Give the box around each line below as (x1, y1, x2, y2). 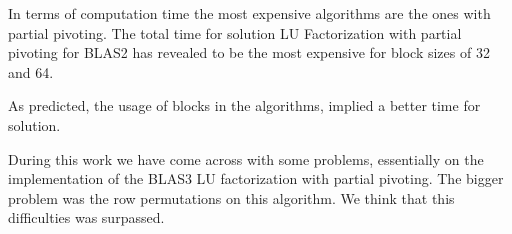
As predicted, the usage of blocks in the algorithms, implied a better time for (8, 95, 481, 116)
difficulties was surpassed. (8, 207, 165, 228)
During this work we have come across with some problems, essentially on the (8, 148, 484, 169)
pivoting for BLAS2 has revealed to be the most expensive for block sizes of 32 (8, 42, 490, 63)
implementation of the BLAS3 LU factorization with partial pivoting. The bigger (8, 168, 504, 189)
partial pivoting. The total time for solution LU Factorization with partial (8, 22, 462, 43)
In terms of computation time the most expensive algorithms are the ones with (8, 3, 491, 23)
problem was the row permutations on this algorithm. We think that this (8, 187, 455, 208)
